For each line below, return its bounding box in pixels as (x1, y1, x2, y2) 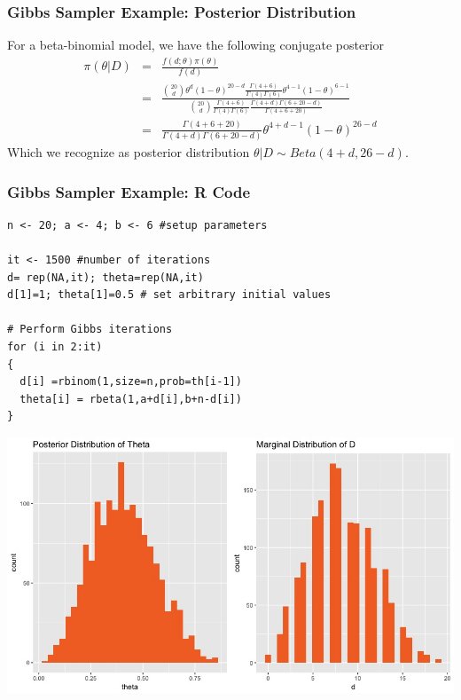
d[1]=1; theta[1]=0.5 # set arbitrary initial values (7, 288, 332, 302)
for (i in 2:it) (7, 341, 103, 354)
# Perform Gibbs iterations (7, 323, 173, 336)
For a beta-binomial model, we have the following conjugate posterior (7, 35, 385, 54)
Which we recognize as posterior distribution (7, 143, 250, 161)
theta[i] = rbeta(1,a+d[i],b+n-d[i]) (20, 392, 242, 405)
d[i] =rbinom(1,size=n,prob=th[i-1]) (20, 375, 242, 389)
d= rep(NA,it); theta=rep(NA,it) (7, 271, 204, 284)
